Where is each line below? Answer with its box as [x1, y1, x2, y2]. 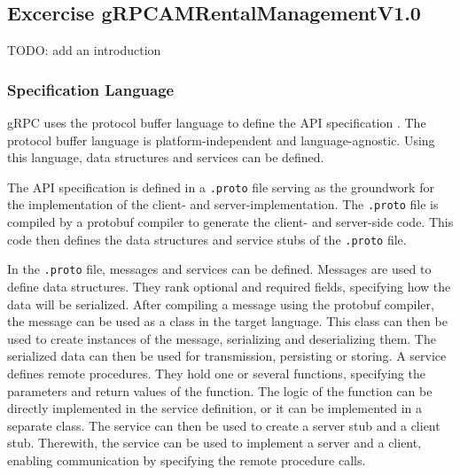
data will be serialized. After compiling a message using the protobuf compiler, [7, 294, 434, 313]
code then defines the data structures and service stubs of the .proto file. [7, 230, 407, 248]
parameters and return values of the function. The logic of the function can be [7, 381, 433, 400]
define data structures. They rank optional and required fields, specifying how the [7, 277, 451, 296]
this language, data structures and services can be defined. [7, 148, 324, 167]
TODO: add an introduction [7, 41, 161, 59]
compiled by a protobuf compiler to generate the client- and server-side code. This [7, 213, 454, 231]
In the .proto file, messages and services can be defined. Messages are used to [7, 260, 432, 278]
